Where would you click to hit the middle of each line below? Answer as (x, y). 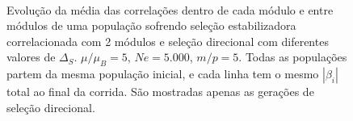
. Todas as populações (293, 57)
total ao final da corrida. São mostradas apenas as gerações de (160, 92)
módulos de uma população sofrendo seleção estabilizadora (151, 25)
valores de (31, 57)
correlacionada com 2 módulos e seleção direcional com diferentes (168, 41)
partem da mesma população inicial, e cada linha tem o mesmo (163, 74)
